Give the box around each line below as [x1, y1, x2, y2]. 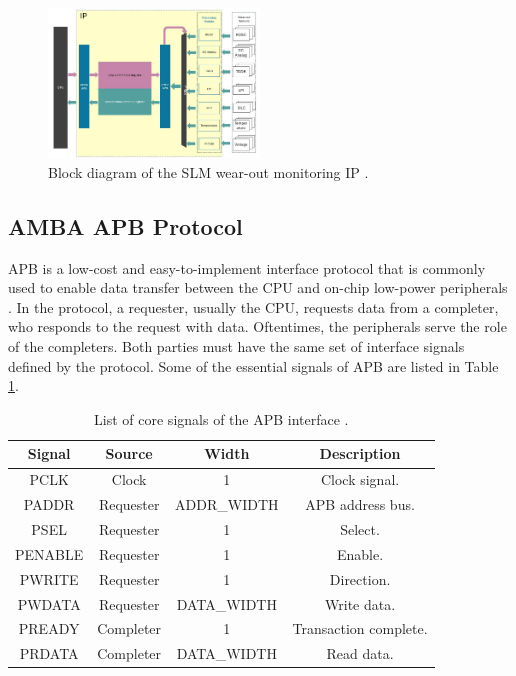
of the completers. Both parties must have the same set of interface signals [8, 336, 465, 357]
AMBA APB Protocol [8, 210, 243, 241]
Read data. [326, 643, 394, 664]
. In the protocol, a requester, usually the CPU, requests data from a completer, [8, 296, 499, 317]
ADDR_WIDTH [175, 494, 279, 515]
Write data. [325, 593, 396, 614]
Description [319, 443, 401, 464]
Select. [340, 518, 380, 539]
